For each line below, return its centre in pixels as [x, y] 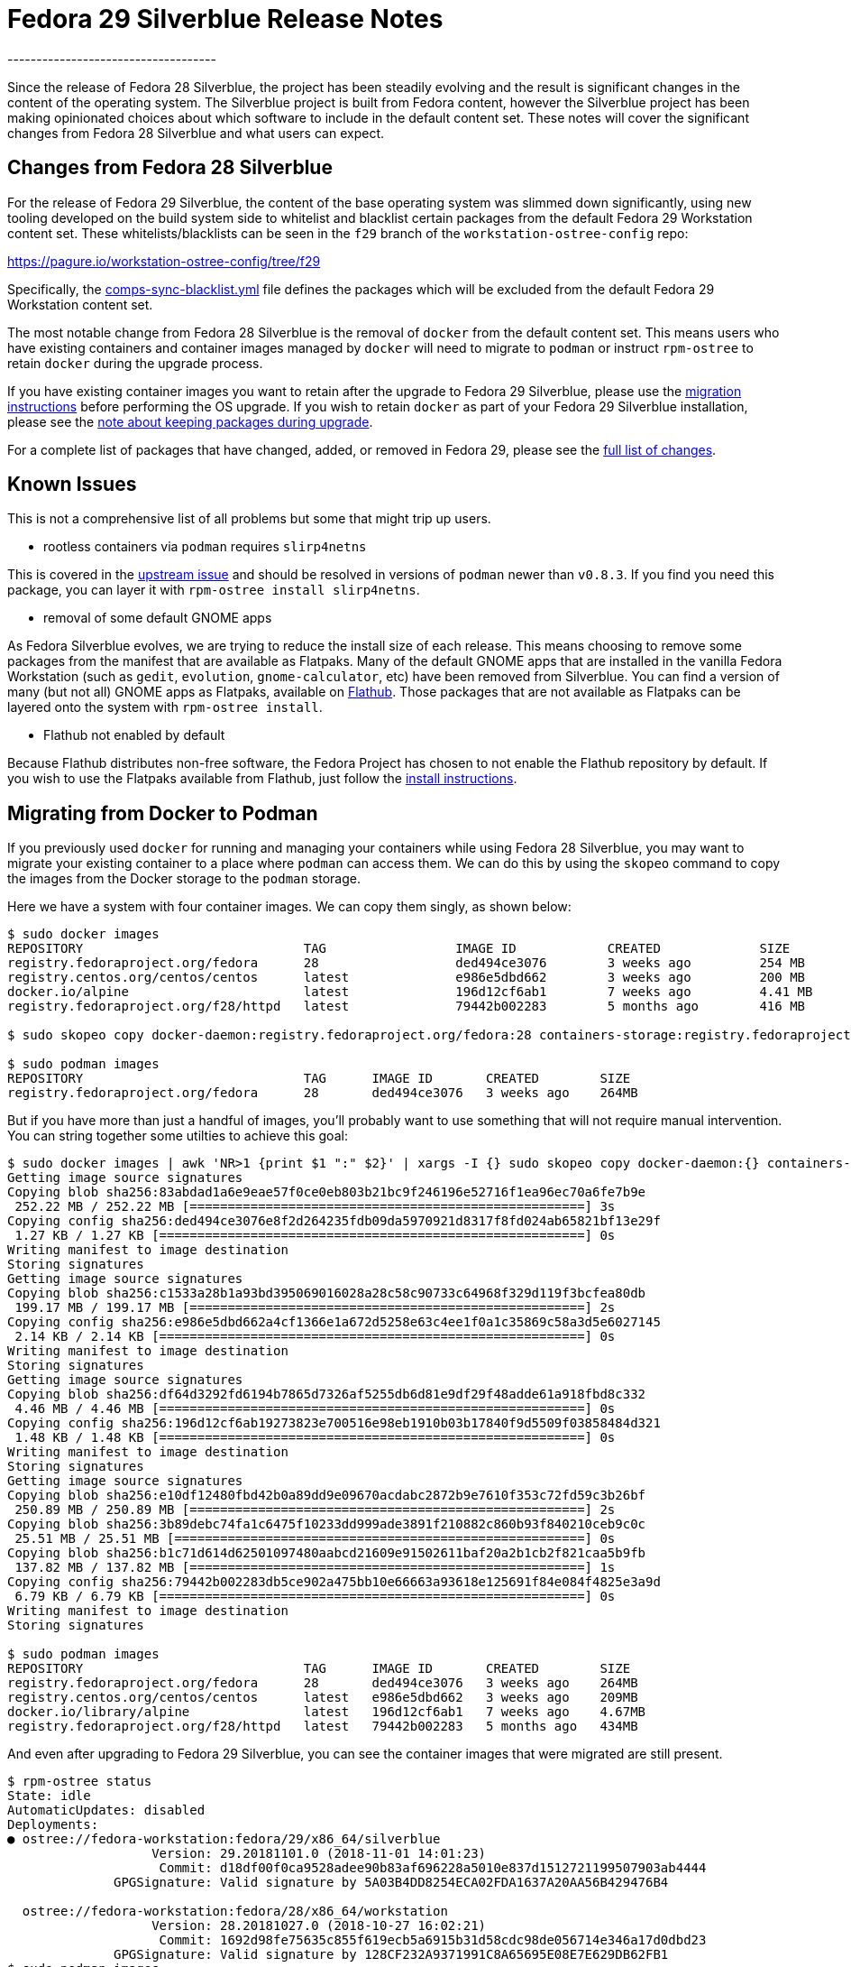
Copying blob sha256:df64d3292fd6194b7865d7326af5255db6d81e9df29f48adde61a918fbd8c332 [327, 1394]
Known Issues [72, 485]
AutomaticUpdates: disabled [106, 1810]
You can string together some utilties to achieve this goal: [178, 1136]
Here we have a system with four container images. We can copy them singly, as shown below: [289, 907]
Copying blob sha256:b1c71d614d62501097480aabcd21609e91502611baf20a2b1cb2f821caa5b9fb [327, 1553]
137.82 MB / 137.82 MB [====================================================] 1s [315, 1568]
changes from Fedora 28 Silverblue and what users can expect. [196, 133]
